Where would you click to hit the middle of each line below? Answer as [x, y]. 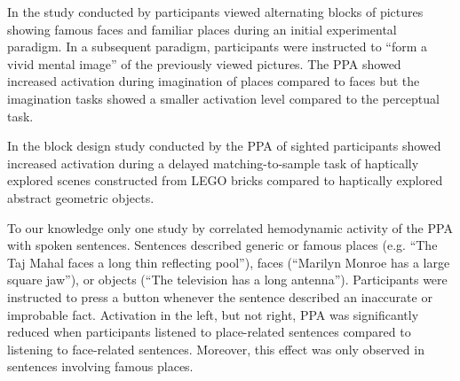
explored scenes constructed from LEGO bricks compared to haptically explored [225, 180]
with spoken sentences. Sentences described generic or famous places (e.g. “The [222, 245]
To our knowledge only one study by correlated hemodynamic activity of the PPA [230, 227]
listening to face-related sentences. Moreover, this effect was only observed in [216, 349]
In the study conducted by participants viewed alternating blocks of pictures [215, 12]
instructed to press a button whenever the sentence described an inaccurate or [220, 296]
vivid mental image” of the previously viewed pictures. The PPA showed [204, 63]
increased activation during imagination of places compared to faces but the [214, 81]
